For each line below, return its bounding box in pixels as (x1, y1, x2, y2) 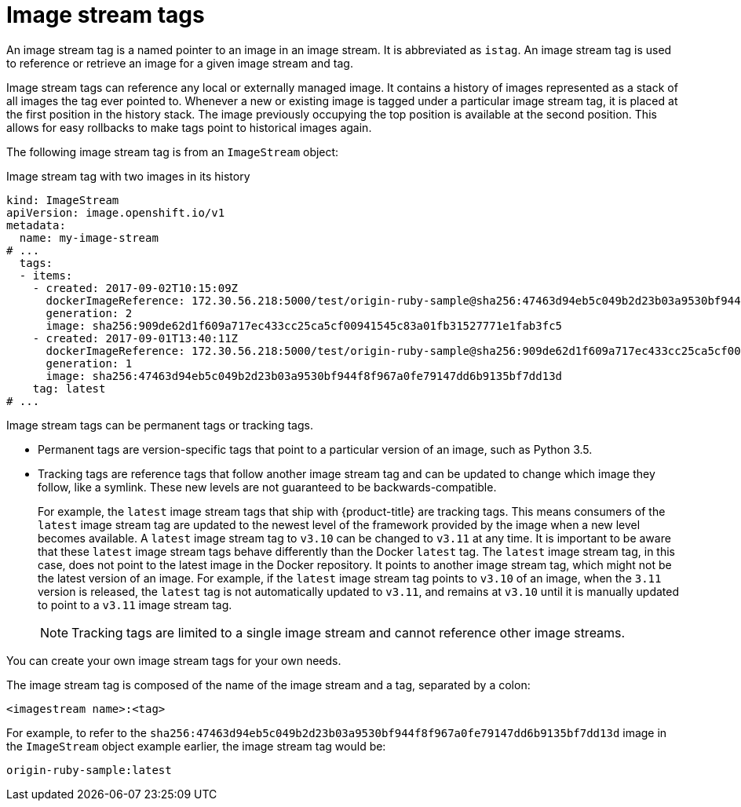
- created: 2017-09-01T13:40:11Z (32, 331, 239, 345)
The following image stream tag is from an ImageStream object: (6, 144, 339, 159)
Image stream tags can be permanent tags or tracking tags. (6, 418, 313, 432)
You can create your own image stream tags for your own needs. (6, 653, 341, 667)
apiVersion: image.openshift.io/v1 (6, 206, 225, 219)
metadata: (6, 218, 66, 232)
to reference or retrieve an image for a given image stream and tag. (6, 56, 353, 70)
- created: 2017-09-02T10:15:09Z (32, 281, 239, 294)
